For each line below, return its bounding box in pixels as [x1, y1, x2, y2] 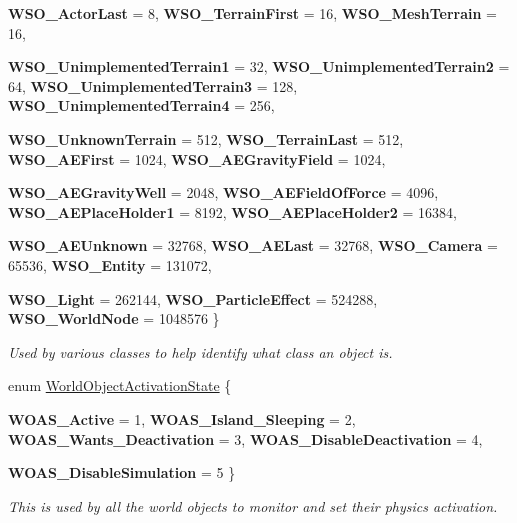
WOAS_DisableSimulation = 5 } [8, 462, 236, 483]
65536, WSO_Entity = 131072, [8, 254, 212, 275]
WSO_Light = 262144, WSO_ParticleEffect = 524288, [8, 288, 378, 309]
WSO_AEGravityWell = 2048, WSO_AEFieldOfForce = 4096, [8, 182, 439, 203]
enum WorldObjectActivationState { [8, 375, 232, 396]
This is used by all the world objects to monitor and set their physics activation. [8, 495, 498, 516]
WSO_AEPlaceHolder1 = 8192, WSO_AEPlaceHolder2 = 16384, [8, 201, 458, 222]
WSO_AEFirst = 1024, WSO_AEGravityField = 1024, [8, 148, 386, 169]
